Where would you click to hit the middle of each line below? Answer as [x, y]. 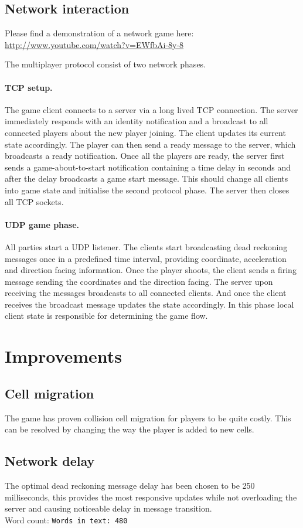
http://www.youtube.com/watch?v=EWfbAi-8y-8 [94, 44]
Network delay [50, 461]
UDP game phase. [42, 224]
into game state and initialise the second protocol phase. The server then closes [147, 190]
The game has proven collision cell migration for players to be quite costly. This [148, 418]
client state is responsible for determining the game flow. [106, 316]
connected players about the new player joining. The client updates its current [145, 132]
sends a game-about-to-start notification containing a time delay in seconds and [148, 167]
